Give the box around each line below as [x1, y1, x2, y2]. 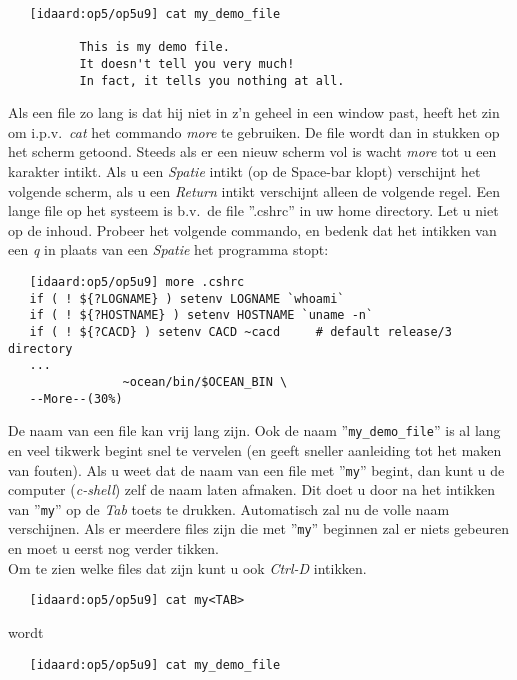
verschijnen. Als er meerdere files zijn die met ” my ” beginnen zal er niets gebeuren [8, 518, 509, 539]
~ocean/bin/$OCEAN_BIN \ [122, 374, 288, 389]
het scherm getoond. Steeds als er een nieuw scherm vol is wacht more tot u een [8, 141, 497, 162]
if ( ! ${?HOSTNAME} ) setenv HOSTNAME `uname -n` [29, 308, 374, 323]
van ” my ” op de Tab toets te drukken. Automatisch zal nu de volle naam [8, 498, 450, 519]
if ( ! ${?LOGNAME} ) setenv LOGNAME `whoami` [29, 291, 345, 306]
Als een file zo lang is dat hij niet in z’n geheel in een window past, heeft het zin [8, 102, 500, 123]
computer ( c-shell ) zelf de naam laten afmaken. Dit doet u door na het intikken [8, 479, 495, 500]
